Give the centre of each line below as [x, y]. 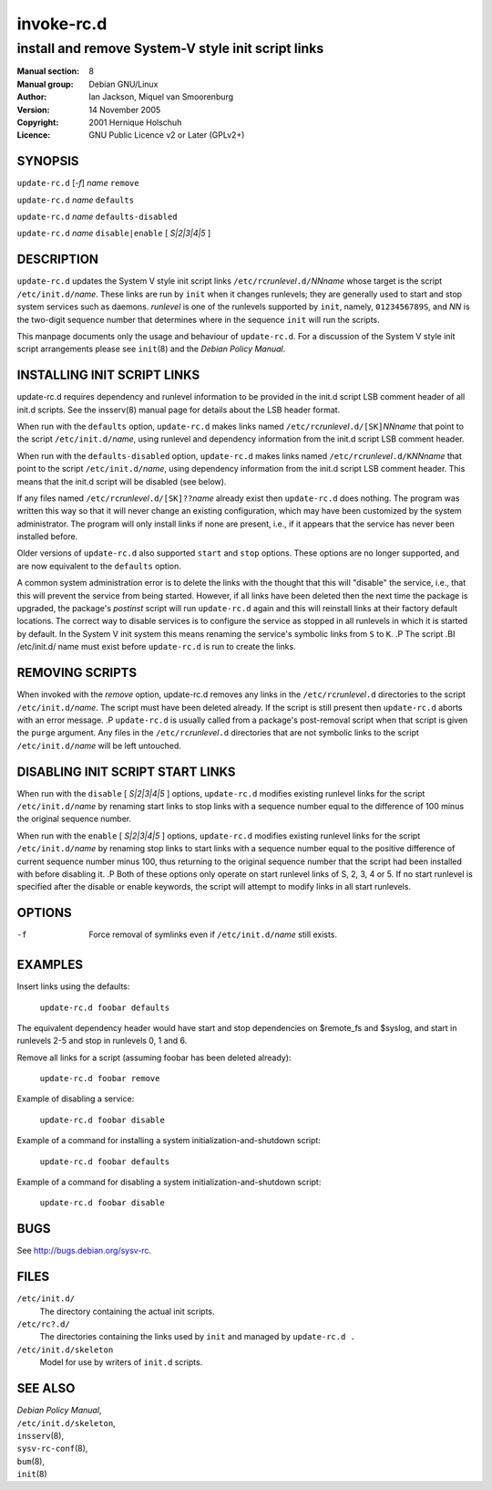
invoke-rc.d [62, 24]
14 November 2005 [125, 109]
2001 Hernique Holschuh [135, 122]
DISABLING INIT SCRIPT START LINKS [126, 771]
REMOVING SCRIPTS [77, 673]
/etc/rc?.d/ [43, 1324]
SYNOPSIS [48, 161]
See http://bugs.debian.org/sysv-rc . [84, 1251]
